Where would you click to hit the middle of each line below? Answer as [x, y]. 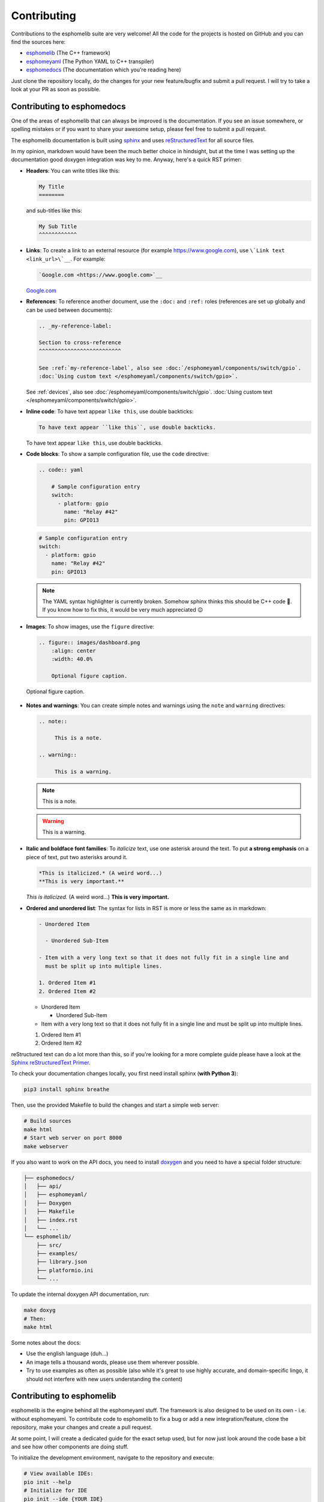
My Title [52, 187]
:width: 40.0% [72, 659]
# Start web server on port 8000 [73, 1138]
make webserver [46, 1146]
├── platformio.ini [65, 1270]
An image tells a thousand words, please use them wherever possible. [112, 1362]
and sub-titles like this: [54, 211]
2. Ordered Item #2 [67, 991]
